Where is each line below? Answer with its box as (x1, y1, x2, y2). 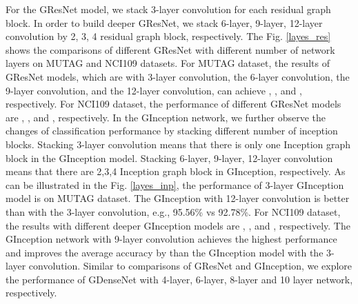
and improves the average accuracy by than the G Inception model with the (6, 245, 324, 259)
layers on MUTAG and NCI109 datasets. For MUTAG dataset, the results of (6, 56, 330, 70)
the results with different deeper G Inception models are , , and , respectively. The (6, 218, 350, 232)
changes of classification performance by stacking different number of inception (6, 123, 338, 138)
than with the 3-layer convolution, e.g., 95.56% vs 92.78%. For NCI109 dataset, (6, 204, 341, 219)
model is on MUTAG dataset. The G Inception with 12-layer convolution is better (6, 191, 350, 205)
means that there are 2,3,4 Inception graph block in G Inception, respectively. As (6, 164, 346, 179)
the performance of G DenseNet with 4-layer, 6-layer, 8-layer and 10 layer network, (6, 272, 353, 286)
